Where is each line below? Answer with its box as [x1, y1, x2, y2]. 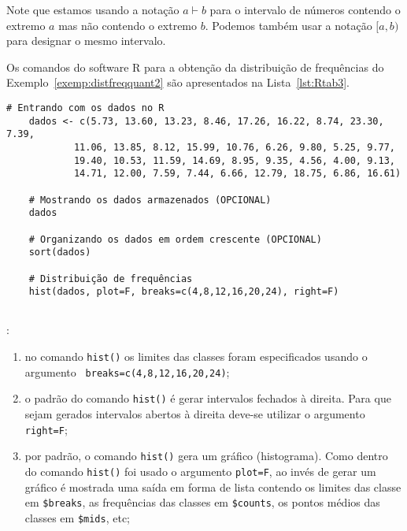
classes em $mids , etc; [24, 509, 130, 525]
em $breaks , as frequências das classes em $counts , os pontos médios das [24, 494, 380, 511]
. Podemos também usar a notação [205, 17, 372, 33]
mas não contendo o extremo [58, 17, 198, 33]
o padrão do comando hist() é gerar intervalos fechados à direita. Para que [24, 390, 391, 407]
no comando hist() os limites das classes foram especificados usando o [24, 348, 368, 365]
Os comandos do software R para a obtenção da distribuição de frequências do [6, 58, 384, 75]
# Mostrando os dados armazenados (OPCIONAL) [28, 194, 272, 206]
